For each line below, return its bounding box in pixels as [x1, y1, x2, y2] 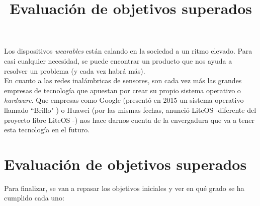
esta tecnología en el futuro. [4, 124, 90, 135]
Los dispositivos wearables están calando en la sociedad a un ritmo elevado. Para [4, 46, 252, 56]
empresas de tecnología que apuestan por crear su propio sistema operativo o [4, 85, 241, 95]
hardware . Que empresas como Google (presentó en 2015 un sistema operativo [4, 95, 244, 105]
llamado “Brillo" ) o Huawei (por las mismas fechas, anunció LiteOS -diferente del [4, 104, 256, 115]
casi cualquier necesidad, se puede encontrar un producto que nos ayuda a [4, 55, 232, 66]
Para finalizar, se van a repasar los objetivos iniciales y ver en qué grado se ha [4, 182, 244, 193]
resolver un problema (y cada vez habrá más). [4, 65, 145, 76]
